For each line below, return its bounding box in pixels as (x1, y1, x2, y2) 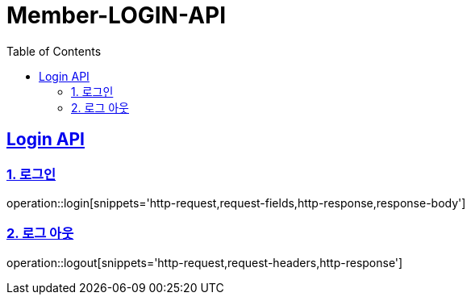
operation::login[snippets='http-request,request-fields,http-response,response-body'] (6, 195, 466, 210)
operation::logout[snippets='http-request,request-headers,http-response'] (6, 255, 403, 270)
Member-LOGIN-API (6, 2, 227, 29)
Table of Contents (6, 44, 102, 58)
